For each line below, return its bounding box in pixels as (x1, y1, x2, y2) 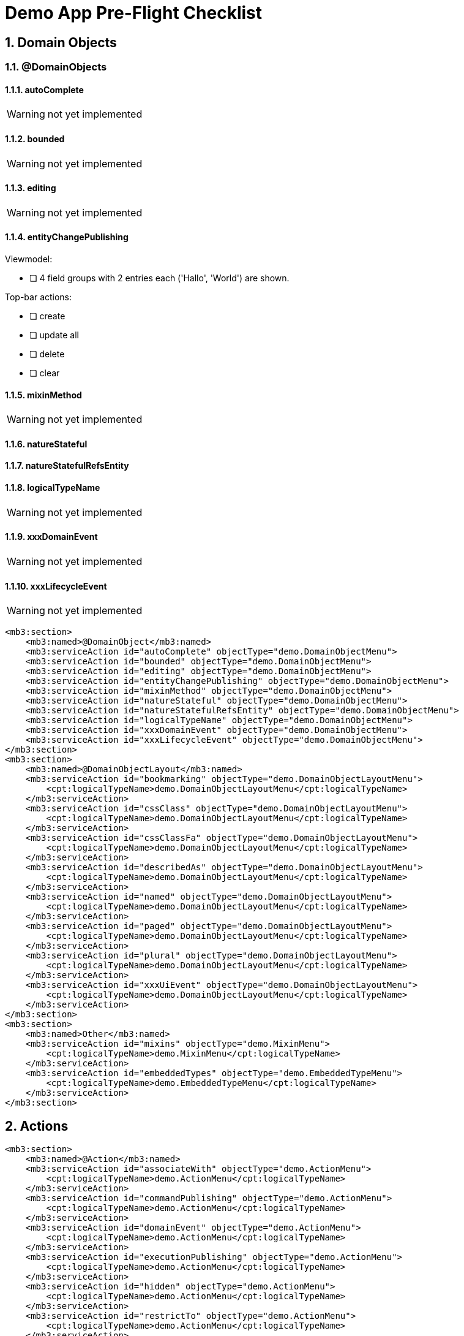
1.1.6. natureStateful (5, 438, 88, 449)
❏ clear (29, 368, 60, 379)
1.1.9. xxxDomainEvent (5, 531, 98, 542)
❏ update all (29, 330, 79, 341)
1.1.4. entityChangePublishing (5, 232, 129, 243)
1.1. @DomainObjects (5, 61, 107, 74)
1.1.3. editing (5, 183, 56, 194)
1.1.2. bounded (5, 134, 65, 144)
